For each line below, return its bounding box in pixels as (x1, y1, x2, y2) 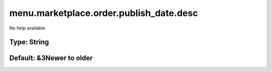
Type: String (9, 38, 49, 46)
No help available (9, 25, 45, 31)
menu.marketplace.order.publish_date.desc (9, 7, 198, 18)
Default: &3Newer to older (9, 54, 93, 62)
